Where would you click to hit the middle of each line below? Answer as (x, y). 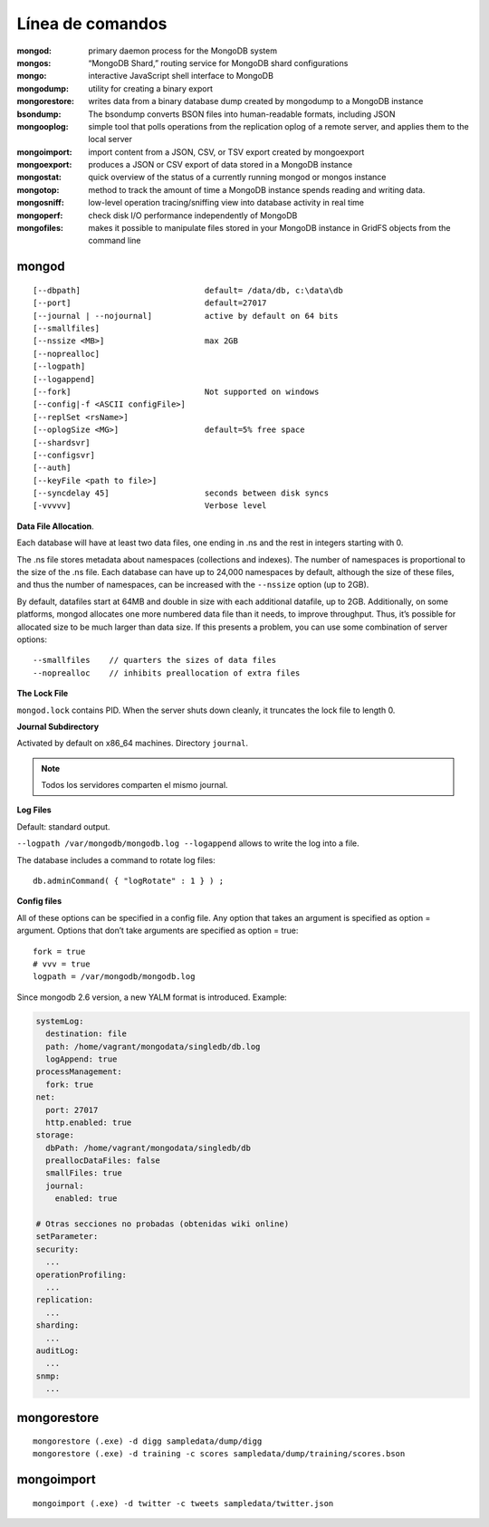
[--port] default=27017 (150, 303)
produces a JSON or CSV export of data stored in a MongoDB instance (221, 165)
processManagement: (79, 1072)
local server (110, 139)
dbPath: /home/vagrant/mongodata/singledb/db (148, 1148)
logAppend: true (81, 1059)
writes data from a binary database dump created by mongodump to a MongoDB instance (256, 101)
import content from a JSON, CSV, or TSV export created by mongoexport (226, 152)
